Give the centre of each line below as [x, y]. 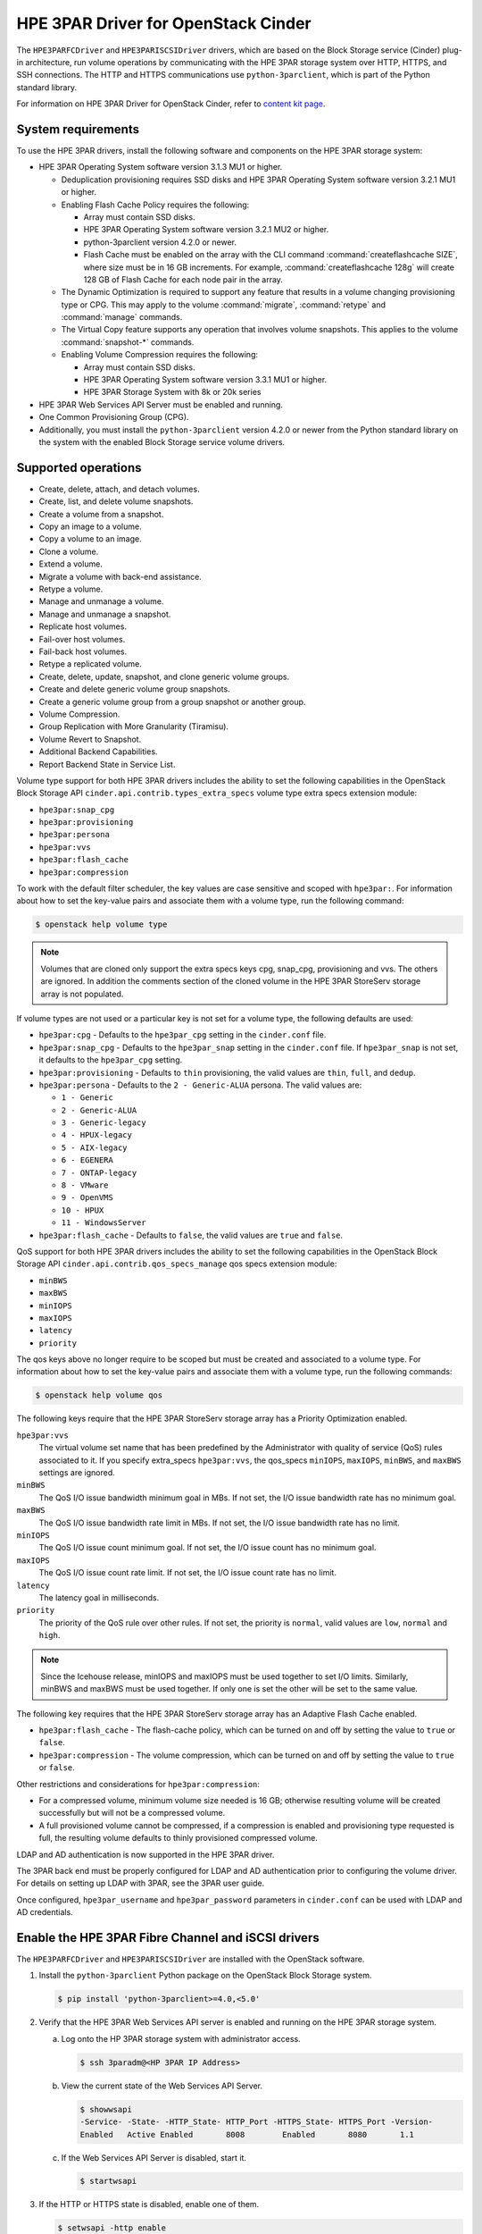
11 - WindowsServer [104, 1223]
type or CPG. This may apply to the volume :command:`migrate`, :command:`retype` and [224, 305]
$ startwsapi [108, 2181]
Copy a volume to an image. [90, 539]
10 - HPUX [83, 1210]
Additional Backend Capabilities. [98, 752]
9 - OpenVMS [87, 1198]
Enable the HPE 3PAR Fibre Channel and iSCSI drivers [168, 1938]
